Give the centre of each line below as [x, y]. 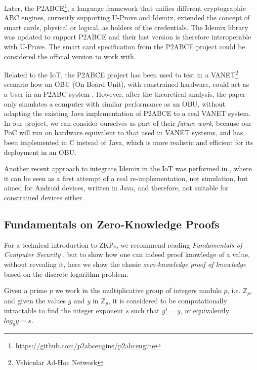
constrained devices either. [44, 197]
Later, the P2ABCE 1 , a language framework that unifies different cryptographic [125, 7]
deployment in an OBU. [40, 152]
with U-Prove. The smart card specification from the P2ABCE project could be [125, 47]
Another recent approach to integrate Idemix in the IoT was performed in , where [128, 168]
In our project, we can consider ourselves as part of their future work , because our [128, 123]
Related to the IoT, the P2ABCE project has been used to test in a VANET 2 [121, 74]
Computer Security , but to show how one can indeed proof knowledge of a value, [127, 254]
